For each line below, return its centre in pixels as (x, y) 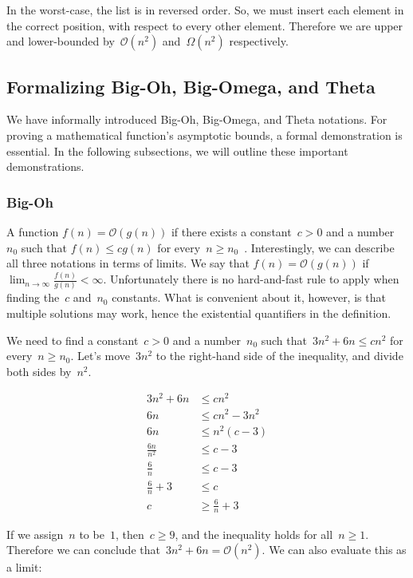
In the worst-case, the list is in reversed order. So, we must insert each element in (205, 10)
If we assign (35, 534)
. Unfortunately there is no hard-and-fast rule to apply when (251, 279)
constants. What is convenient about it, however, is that (249, 297)
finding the (33, 297)
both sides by (39, 371)
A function (33, 231)
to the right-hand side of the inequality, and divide (279, 356)
